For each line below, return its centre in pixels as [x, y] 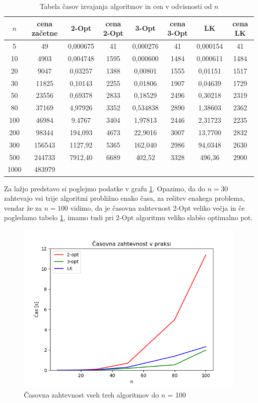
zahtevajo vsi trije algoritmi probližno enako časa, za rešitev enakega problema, [125, 198]
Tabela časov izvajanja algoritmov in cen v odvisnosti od [126, 6]
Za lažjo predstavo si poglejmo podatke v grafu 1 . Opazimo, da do [105, 188]
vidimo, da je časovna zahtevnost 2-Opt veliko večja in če [157, 207]
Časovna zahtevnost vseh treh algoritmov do [92, 394]
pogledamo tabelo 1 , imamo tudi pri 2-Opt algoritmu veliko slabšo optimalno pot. [129, 217]
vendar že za [23, 207]
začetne [45, 33]
